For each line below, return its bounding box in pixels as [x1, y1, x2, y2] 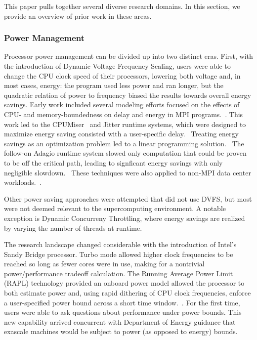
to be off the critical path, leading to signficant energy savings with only [4, 157, 223, 168]
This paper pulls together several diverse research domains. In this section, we [4, 1, 240, 11]
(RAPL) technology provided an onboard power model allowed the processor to [4, 278, 245, 288]
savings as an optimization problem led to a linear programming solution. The [4, 138, 244, 148]
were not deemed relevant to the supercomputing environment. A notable [4, 203, 226, 213]
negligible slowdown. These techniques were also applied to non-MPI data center [4, 167, 251, 177]
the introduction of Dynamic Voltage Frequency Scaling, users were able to [4, 61, 231, 71]
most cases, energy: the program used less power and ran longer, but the [4, 80, 223, 90]
